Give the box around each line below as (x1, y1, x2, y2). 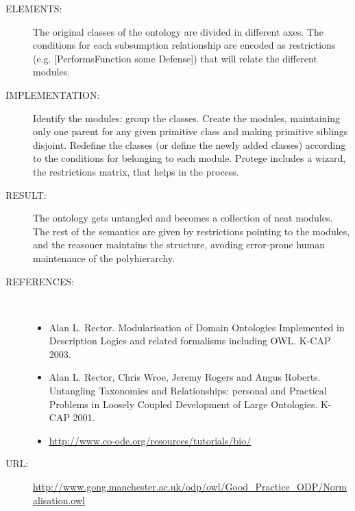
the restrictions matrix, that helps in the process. (33, 164, 239, 178)
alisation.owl (33, 492, 85, 507)
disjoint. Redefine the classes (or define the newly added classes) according (33, 137, 346, 152)
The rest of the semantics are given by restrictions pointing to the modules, (33, 224, 350, 238)
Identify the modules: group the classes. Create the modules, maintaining (33, 110, 341, 125)
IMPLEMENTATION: (5, 87, 100, 102)
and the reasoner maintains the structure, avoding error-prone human (33, 237, 326, 252)
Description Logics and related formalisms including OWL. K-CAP (49, 333, 331, 348)
